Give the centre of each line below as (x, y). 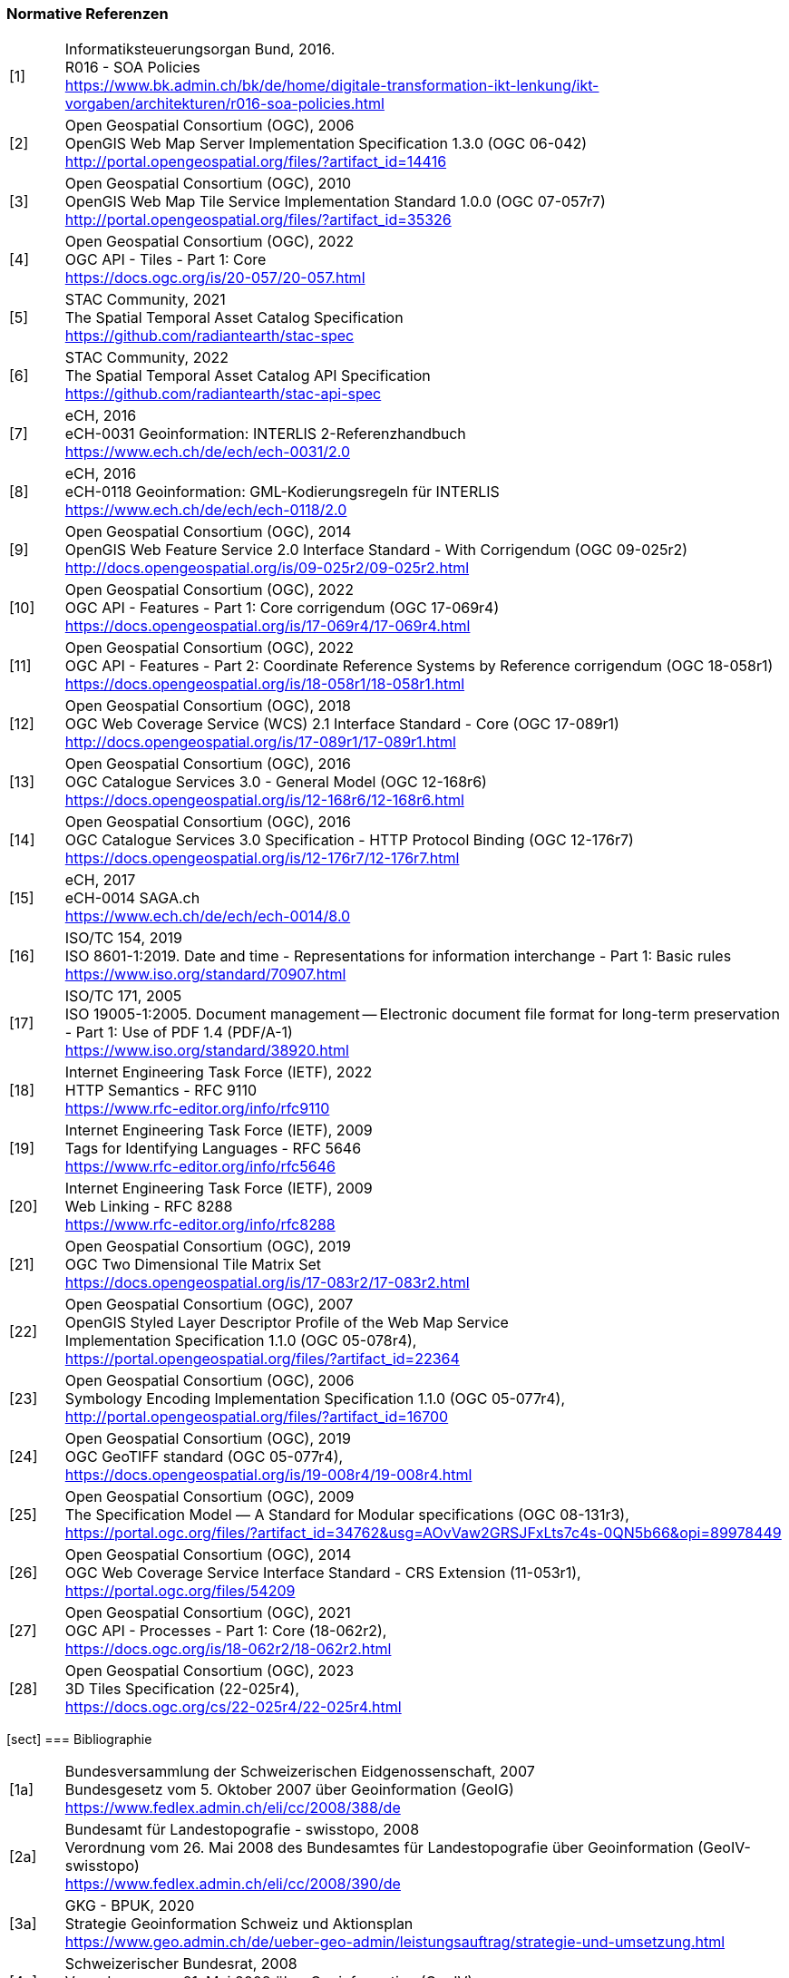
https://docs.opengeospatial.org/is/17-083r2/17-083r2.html (267, 1283)
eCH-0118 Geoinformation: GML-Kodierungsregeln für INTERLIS (282, 492)
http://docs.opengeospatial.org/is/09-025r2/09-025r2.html (267, 568)
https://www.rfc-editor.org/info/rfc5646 (200, 1167)
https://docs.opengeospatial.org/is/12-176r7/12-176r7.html (262, 858)
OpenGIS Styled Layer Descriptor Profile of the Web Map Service (287, 1323)
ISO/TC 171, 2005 (123, 996)
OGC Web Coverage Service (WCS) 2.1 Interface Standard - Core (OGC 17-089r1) (342, 724)
